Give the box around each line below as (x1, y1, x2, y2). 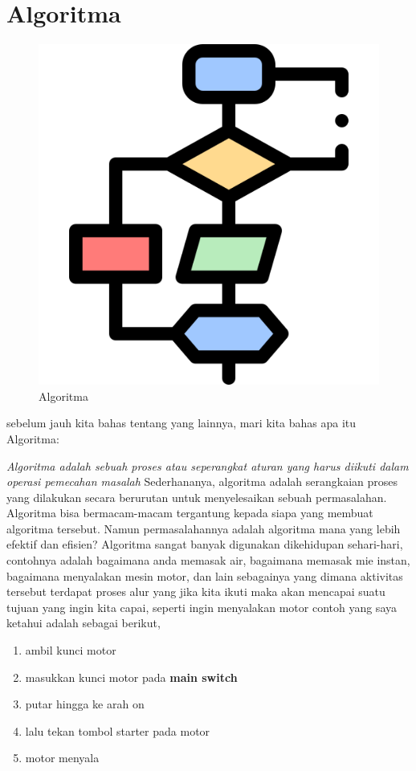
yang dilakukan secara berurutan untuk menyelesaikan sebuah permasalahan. (6, 488, 387, 505)
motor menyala (25, 749, 100, 766)
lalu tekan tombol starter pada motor (25, 722, 210, 739)
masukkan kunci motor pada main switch (25, 668, 238, 685)
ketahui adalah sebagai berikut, (6, 614, 161, 631)
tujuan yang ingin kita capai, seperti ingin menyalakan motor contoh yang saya (6, 598, 397, 615)
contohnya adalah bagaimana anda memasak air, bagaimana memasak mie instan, (6, 552, 410, 569)
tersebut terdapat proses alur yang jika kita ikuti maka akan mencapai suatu (6, 583, 385, 600)
